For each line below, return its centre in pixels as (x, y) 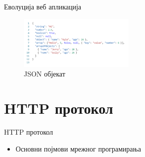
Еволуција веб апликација (43, 6)
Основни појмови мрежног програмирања (78, 148)
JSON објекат (45, 74)
